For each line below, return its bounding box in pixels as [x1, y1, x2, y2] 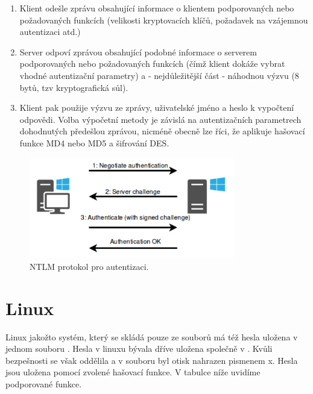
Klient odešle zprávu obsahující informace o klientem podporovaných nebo [19, 2, 294, 14]
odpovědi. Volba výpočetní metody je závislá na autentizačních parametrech [19, 113, 302, 125]
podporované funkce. [5, 377, 82, 390]
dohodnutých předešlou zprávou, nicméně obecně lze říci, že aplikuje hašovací [19, 125, 305, 137]
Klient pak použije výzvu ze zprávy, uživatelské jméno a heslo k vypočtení [19, 101, 294, 114]
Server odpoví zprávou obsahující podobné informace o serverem [19, 45, 257, 58]
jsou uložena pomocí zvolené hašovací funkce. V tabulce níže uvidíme [5, 366, 261, 378]
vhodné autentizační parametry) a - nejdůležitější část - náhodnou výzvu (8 [19, 69, 299, 81]
